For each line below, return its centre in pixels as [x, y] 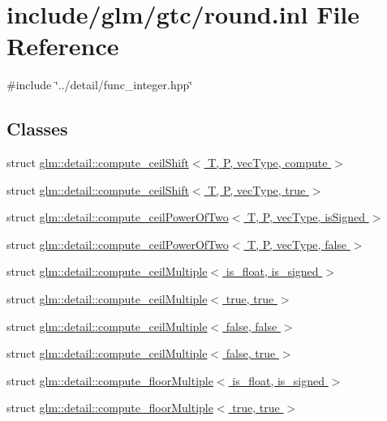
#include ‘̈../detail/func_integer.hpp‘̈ [100, 85]
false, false [252, 326]
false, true [251, 353]
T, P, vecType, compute [268, 163]
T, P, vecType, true [257, 189]
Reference [63, 46]
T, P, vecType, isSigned [307, 217]
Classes [37, 129]
